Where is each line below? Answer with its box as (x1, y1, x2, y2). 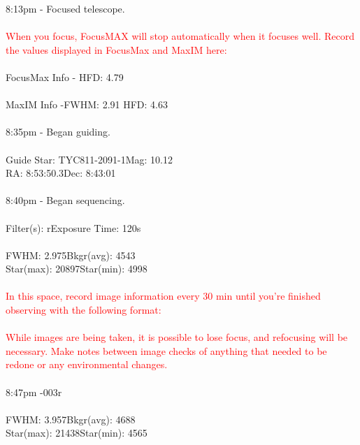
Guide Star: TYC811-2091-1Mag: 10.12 (6, 152, 173, 166)
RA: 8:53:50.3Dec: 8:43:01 (6, 166, 116, 180)
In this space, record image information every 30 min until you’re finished (6, 289, 321, 303)
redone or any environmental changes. (6, 357, 168, 372)
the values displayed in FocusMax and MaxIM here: (6, 42, 227, 57)
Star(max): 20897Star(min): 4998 (6, 261, 147, 276)
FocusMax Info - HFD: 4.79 (6, 69, 124, 84)
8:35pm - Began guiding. (6, 124, 110, 139)
